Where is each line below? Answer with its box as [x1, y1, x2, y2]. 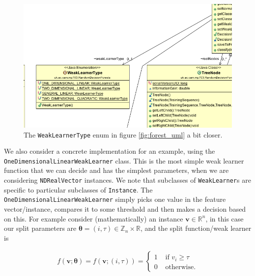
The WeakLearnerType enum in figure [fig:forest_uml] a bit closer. [24, 129, 223, 139]
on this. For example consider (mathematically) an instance [4, 213, 183, 223]
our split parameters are [4, 223, 77, 233]
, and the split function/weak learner [140, 223, 252, 233]
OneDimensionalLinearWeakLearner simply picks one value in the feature [4, 194, 226, 204]
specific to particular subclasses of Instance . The [4, 184, 153, 194]
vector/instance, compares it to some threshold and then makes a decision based [4, 204, 246, 214]
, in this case [205, 213, 244, 223]
